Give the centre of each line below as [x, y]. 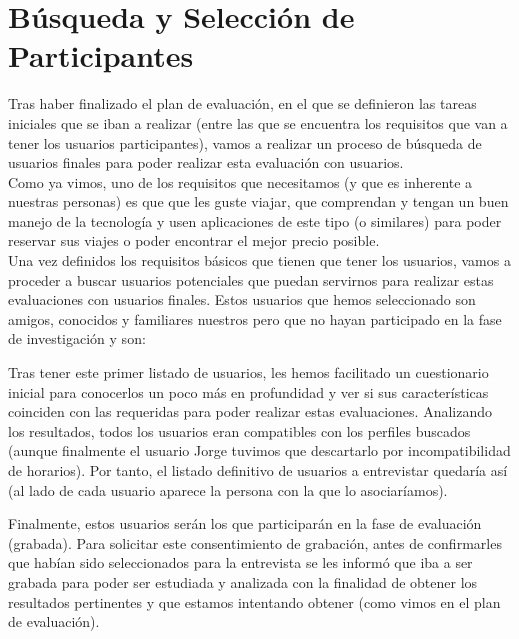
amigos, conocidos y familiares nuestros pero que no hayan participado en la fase [255, 318]
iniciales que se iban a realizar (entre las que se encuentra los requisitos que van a [258, 122]
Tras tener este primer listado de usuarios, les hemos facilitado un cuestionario [248, 372]
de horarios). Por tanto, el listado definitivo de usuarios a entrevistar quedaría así [258, 470]
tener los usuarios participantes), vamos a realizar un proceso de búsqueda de [245, 142]
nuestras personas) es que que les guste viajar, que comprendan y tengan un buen [258, 201]
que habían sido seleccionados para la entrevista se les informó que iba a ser [240, 562]
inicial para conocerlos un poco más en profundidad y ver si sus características [248, 391]
